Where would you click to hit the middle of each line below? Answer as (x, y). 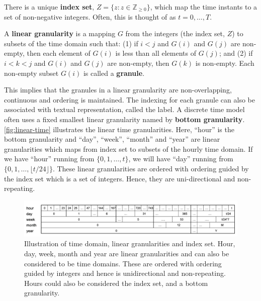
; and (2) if (236, 53)
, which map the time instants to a (204, 7)
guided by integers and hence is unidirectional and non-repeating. (125, 273)
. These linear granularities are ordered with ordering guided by (151, 168)
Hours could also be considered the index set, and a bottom (116, 283)
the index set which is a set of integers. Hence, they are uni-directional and (120, 178)
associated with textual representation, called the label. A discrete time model (124, 109)
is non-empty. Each (225, 63)
